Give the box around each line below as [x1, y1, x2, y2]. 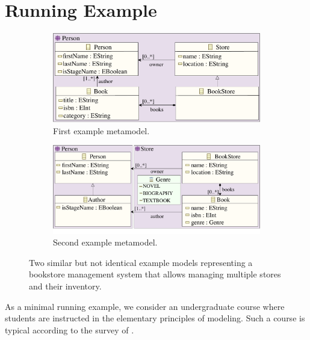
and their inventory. [29, 279, 102, 292]
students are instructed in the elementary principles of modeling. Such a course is [5, 312, 305, 324]
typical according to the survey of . [5, 323, 134, 336]
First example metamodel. [53, 124, 150, 137]
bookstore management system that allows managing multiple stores [29, 268, 281, 280]
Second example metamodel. [53, 236, 158, 249]
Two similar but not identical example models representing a [29, 256, 253, 268]
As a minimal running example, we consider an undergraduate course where [5, 300, 285, 312]
